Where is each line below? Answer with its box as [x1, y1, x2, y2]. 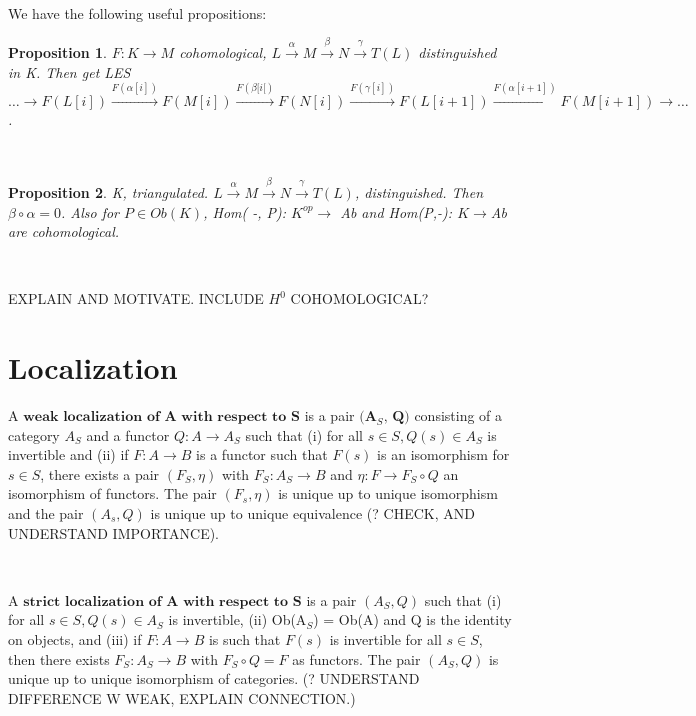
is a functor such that [196, 444, 328, 465]
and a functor [86, 424, 170, 445]
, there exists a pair [40, 463, 160, 484]
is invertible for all [329, 628, 442, 649]
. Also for [61, 201, 120, 222]
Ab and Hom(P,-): [340, 201, 453, 222]
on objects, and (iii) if [8, 628, 142, 649]
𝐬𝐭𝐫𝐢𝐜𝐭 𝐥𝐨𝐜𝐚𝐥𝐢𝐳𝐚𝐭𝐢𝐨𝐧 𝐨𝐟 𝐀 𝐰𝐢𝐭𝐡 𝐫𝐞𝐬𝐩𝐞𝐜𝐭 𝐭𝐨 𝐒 [23, 594, 302, 609]
